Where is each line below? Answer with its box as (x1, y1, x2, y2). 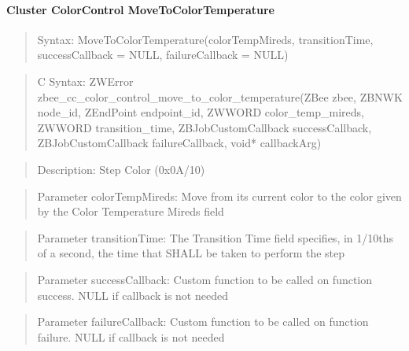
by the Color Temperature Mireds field (37, 203, 224, 220)
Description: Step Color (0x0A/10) (37, 161, 205, 177)
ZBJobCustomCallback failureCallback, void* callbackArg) (37, 135, 322, 151)
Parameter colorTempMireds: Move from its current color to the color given (37, 187, 402, 204)
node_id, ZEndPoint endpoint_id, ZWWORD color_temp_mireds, (37, 104, 364, 120)
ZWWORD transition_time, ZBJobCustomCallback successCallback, (37, 119, 372, 135)
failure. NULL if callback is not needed (37, 328, 225, 345)
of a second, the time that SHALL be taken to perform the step (37, 245, 345, 261)
